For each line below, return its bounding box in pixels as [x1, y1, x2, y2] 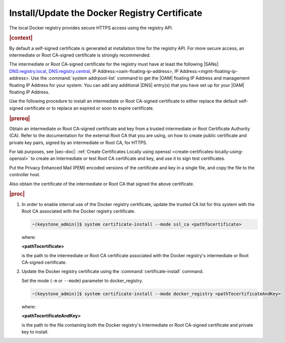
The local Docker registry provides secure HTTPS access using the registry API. [9, 25, 173, 31]
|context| [9, 35, 33, 42]
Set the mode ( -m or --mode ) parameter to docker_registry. [21, 277, 143, 283]
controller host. [9, 172, 41, 178]
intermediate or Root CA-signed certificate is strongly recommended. [9, 52, 151, 58]
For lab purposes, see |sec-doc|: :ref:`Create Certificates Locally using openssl [9, 148, 171, 154]
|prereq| [9, 115, 30, 122]
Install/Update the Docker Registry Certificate [9, 7, 203, 18]
